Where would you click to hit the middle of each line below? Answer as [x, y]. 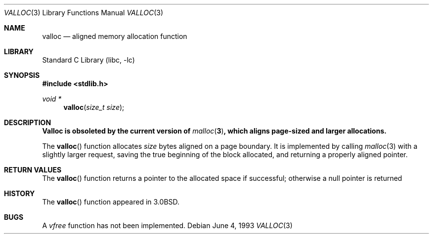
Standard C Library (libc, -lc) [88, 60]
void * [52, 99]
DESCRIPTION [28, 122]
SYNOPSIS [22, 75]
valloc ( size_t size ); [94, 107]
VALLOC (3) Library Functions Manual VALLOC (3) [84, 13]
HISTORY [20, 193]
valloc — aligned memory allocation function [115, 36]
